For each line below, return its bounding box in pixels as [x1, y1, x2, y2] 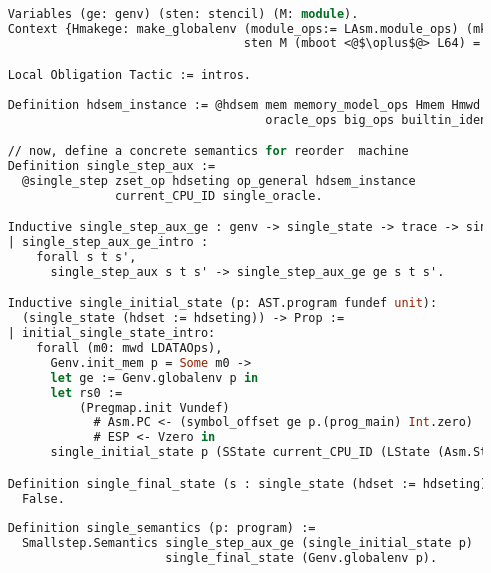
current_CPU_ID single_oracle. [115, 188, 323, 203]
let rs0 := [50, 385, 123, 400]
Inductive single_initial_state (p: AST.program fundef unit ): [7, 296, 438, 311]
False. [21, 491, 65, 506]
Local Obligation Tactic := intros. [7, 67, 252, 82]
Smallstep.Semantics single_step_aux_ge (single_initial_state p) [21, 536, 473, 551]
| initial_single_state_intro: [7, 326, 216, 341]
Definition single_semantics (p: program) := [7, 521, 316, 536]
